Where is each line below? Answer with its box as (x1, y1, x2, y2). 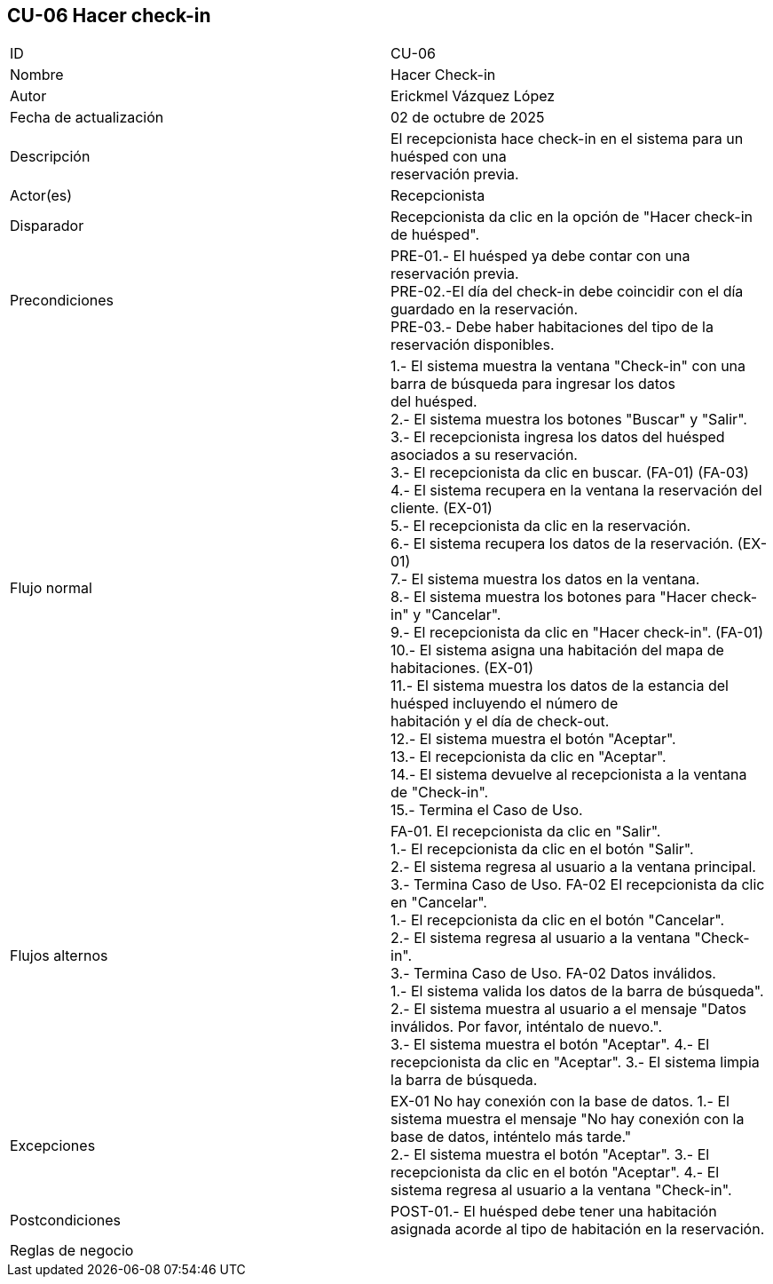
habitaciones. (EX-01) (390, 659, 533, 678)
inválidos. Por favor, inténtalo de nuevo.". (390, 1018, 663, 1036)
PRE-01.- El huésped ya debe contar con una (390, 247, 690, 266)
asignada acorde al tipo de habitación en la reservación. (390, 1220, 765, 1239)
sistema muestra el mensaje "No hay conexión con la (390, 1110, 745, 1129)
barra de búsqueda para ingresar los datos (390, 375, 675, 393)
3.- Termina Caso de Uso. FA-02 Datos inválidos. (390, 964, 716, 983)
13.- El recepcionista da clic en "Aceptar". (390, 748, 667, 766)
